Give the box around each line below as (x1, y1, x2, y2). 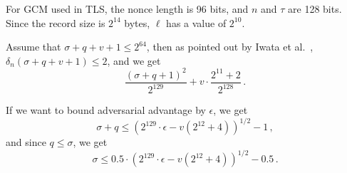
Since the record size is (6, 15, 105, 30)
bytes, (124, 15, 150, 30)
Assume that (6, 39, 61, 54)
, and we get (107, 53, 161, 68)
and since (6, 135, 46, 150)
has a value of (166, 15, 227, 30)
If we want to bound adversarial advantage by (6, 103, 206, 117)
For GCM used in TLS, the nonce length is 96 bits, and (6, 1, 249, 16)
